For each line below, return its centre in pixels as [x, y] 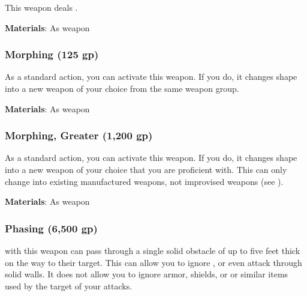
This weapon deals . [41, 7]
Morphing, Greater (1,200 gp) [79, 135]
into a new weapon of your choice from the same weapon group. [122, 88]
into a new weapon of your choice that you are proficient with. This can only [146, 169]
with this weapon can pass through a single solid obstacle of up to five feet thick [153, 250]
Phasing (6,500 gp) [51, 228]
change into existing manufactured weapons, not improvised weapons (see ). [144, 181]
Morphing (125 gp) [52, 54]
